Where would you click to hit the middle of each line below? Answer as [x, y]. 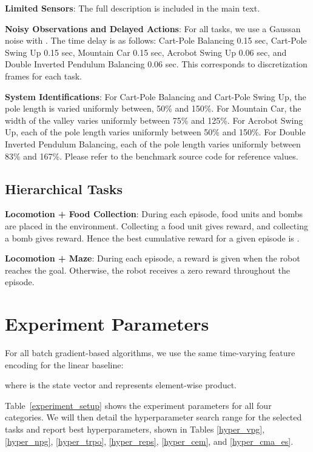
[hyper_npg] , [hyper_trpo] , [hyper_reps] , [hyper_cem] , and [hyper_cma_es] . [149, 441]
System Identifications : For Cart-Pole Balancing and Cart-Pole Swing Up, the [156, 96]
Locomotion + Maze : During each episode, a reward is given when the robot [153, 258]
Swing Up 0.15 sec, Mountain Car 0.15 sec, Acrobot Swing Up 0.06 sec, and [146, 52]
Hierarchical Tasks [64, 188]
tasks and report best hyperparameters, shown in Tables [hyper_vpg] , [135, 429]
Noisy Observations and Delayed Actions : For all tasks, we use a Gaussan [153, 28]
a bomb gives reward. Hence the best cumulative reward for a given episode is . [152, 238]
